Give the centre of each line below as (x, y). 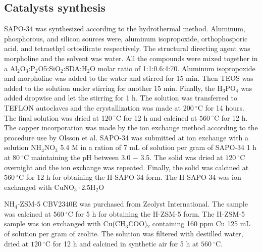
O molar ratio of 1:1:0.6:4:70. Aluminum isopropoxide (173, 68)
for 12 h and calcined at (160, 117)
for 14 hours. (225, 107)
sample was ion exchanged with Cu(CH (65, 223)
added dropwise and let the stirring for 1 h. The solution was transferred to (121, 98)
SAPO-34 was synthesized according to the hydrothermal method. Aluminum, (125, 29)
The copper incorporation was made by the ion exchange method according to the (131, 128)
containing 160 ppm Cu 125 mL (201, 223)
